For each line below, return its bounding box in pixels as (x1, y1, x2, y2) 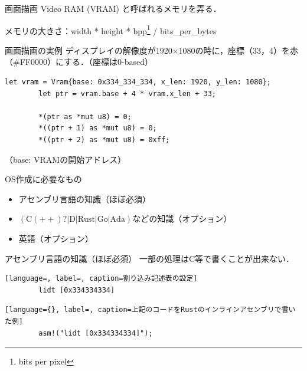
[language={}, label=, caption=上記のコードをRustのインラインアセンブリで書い (5, 306, 296, 314)
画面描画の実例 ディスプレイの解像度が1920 (5, 44, 172, 56)
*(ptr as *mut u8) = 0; (38, 112, 132, 121)
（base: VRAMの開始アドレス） (5, 153, 126, 165)
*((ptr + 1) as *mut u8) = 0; (38, 124, 157, 133)
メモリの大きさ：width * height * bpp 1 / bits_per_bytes (5, 22, 217, 37)
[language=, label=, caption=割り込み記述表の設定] (5, 274, 198, 283)
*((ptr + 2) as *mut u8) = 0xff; (38, 136, 170, 144)
